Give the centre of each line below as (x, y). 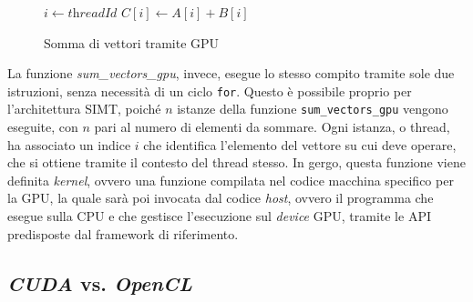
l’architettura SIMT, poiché (84, 109)
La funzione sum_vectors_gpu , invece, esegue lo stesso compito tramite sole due (231, 73)
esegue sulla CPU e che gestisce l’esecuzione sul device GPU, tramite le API (219, 216)
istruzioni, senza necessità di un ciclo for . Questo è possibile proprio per (210, 91)
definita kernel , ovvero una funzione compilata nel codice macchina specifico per (231, 180)
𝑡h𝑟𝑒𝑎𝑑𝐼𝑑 (93, 14)
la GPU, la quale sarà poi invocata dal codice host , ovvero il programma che (221, 198)
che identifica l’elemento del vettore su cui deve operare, (300, 144)
